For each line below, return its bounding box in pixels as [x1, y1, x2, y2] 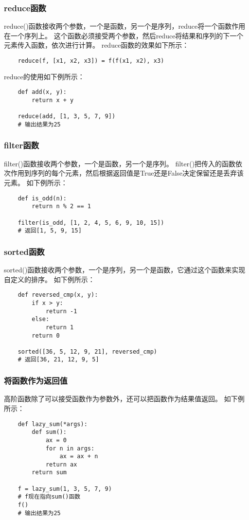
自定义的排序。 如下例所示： [4, 274, 95, 284]
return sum [32, 469, 67, 476]
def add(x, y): [18, 89, 67, 96]
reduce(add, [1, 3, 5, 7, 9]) [18, 113, 116, 120]
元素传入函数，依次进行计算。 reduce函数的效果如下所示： [4, 40, 189, 50]
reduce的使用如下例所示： [4, 71, 85, 81]
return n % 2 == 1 [32, 203, 91, 210]
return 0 [32, 332, 60, 339]
